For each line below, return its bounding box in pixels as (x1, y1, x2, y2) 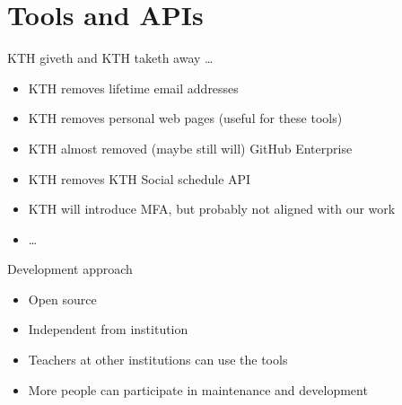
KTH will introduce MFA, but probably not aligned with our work (28, 199, 396, 218)
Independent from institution (28, 320, 188, 339)
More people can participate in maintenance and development (28, 380, 368, 399)
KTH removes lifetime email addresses (28, 78, 239, 97)
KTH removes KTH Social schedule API (28, 169, 251, 188)
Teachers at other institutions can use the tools (28, 350, 288, 369)
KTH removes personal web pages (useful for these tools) (28, 109, 343, 128)
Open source (28, 289, 97, 308)
